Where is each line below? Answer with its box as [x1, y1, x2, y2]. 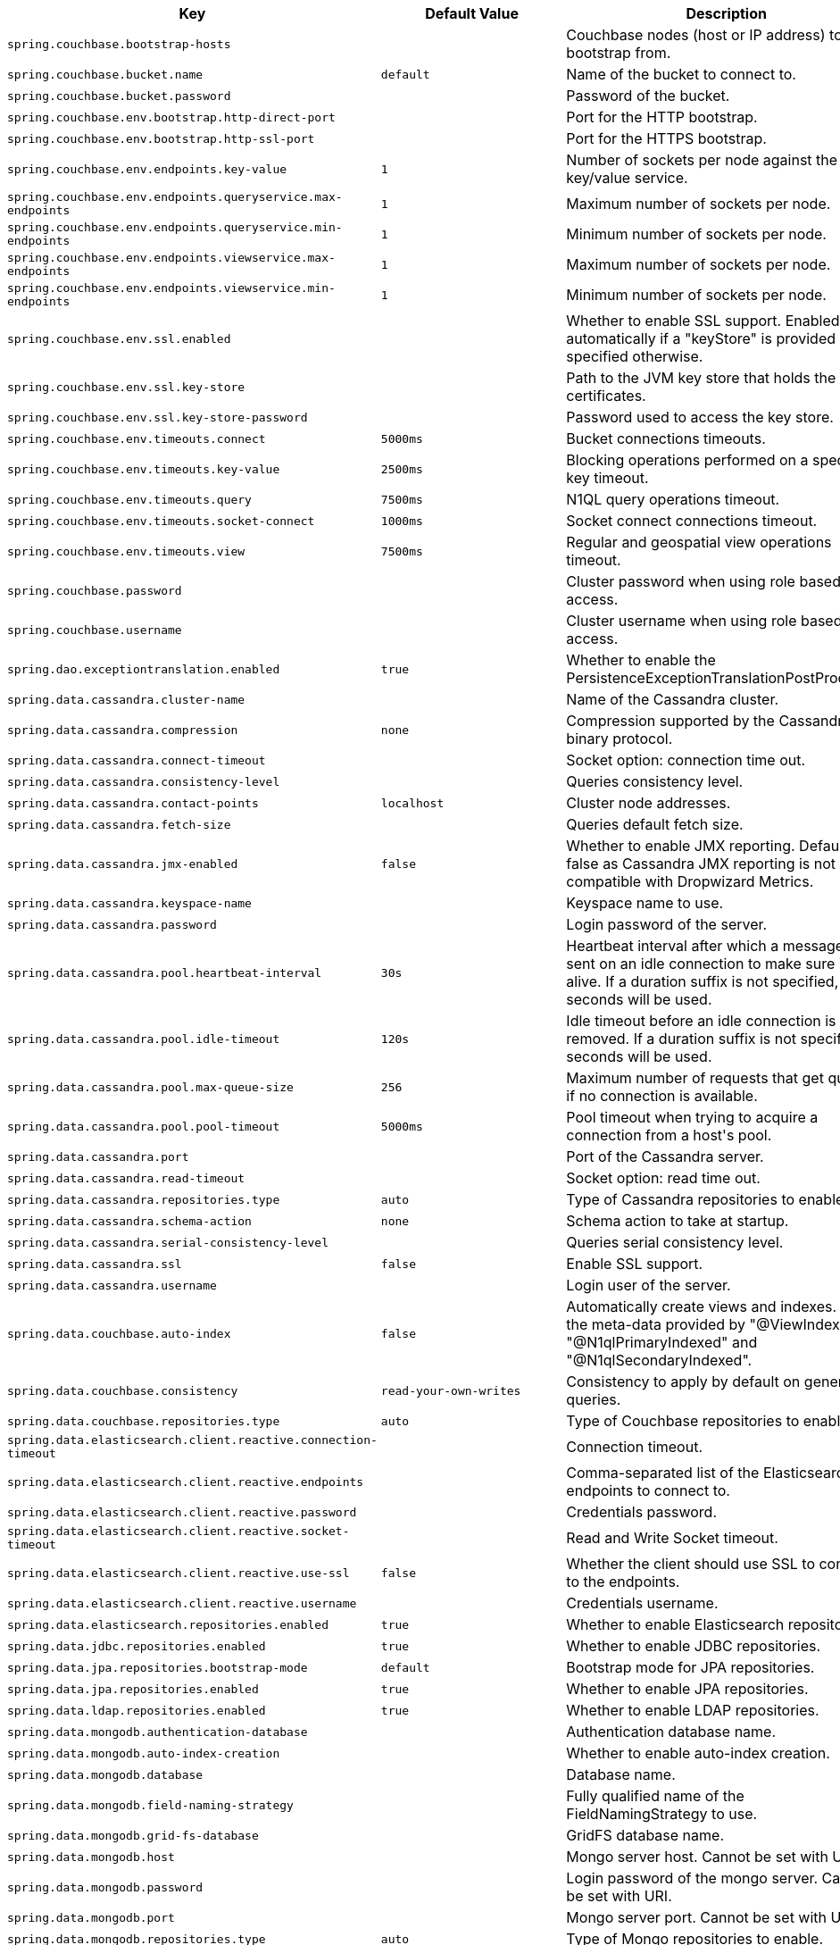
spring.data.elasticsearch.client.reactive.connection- [7, 1433, 378, 1447]
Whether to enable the [566, 651, 716, 669]
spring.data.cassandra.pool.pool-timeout [7, 1119, 280, 1133]
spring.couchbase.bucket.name [7, 67, 204, 81]
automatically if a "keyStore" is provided [566, 330, 836, 347]
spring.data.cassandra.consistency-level [7, 774, 280, 789]
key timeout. [566, 469, 649, 487]
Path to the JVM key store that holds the [566, 369, 836, 387]
